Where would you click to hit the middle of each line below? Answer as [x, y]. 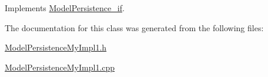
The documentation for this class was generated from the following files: [134, 27]
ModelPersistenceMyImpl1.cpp [60, 67]
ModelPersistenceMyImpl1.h [56, 47]
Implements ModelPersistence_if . [65, 8]
